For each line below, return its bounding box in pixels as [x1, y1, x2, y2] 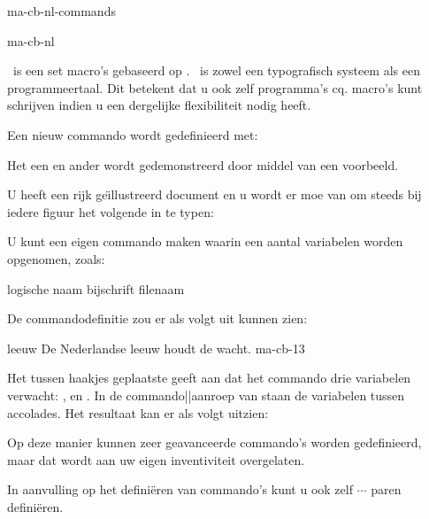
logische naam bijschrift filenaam [7, 279, 185, 298]
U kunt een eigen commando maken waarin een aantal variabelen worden [7, 232, 403, 251]
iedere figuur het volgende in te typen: [7, 202, 214, 221]
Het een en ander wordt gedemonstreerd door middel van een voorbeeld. [7, 155, 399, 174]
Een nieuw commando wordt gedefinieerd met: [7, 125, 258, 143]
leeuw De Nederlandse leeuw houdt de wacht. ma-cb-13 [7, 338, 305, 357]
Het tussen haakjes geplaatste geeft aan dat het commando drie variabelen [7, 368, 411, 387]
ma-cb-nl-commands [7, 2, 116, 19]
